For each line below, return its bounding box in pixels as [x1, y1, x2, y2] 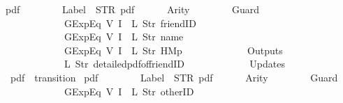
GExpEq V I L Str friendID [64, 15, 196, 30]
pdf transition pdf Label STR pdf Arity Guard [10, 70, 338, 84]
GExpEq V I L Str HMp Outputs [64, 42, 283, 57]
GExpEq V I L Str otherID [64, 84, 194, 98]
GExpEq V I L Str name [64, 29, 184, 44]
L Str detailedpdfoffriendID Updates [64, 56, 285, 71]
